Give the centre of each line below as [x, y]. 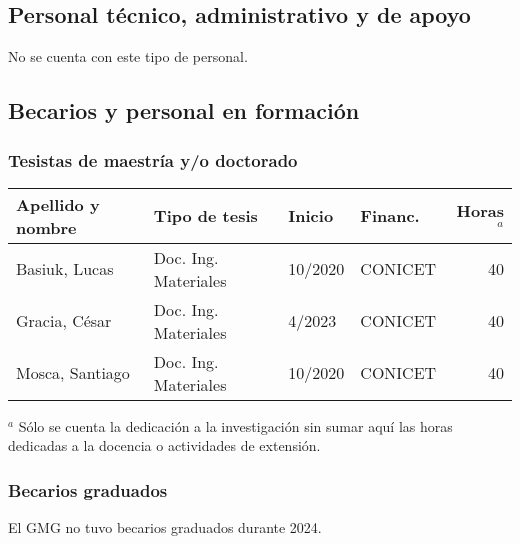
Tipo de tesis [205, 216]
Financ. [390, 216]
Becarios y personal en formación [184, 110]
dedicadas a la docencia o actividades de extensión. [164, 445]
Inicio [311, 216]
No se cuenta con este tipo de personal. [128, 56]
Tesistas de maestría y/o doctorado [153, 159]
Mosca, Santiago [73, 373]
